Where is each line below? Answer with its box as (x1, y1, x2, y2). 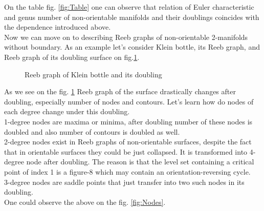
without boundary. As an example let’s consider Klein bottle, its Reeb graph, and (4, 41, 260, 52)
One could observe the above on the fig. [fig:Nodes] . (4, 196, 166, 207)
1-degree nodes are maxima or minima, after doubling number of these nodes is (4, 116, 253, 126)
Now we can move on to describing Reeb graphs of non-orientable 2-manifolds (4, 31, 248, 42)
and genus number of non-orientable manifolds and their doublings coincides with (4, 11, 259, 22)
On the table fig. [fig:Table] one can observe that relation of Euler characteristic (4, 2, 254, 12)
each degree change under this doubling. (4, 106, 130, 117)
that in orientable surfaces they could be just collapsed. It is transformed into (4, 146, 248, 157)
